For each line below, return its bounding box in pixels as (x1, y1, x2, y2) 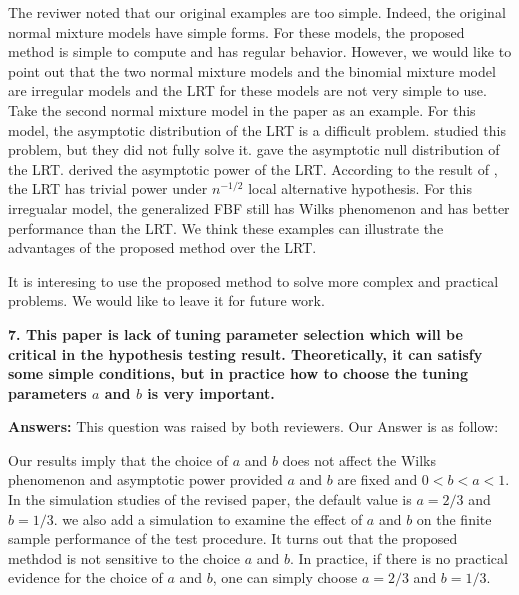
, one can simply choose (212, 567, 358, 588)
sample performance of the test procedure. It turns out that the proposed (8, 528, 458, 549)
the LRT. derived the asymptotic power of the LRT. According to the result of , (8, 158, 498, 179)
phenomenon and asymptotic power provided (8, 469, 283, 490)
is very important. (147, 382, 275, 403)
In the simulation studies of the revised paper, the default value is (8, 489, 412, 510)
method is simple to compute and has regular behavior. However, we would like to (8, 41, 512, 62)
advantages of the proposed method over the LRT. (8, 237, 317, 258)
